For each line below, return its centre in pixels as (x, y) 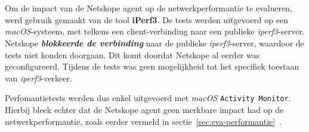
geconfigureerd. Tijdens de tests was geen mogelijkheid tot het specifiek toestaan (152, 66)
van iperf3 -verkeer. (38, 78)
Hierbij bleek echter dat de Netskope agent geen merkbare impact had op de (144, 109)
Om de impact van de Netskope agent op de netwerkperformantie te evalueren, (149, 8)
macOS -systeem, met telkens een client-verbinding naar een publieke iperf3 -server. (155, 31)
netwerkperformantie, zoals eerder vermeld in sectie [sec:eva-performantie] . (143, 121)
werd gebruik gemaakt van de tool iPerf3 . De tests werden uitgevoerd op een (146, 19)
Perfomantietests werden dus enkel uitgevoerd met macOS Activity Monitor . (148, 98)
